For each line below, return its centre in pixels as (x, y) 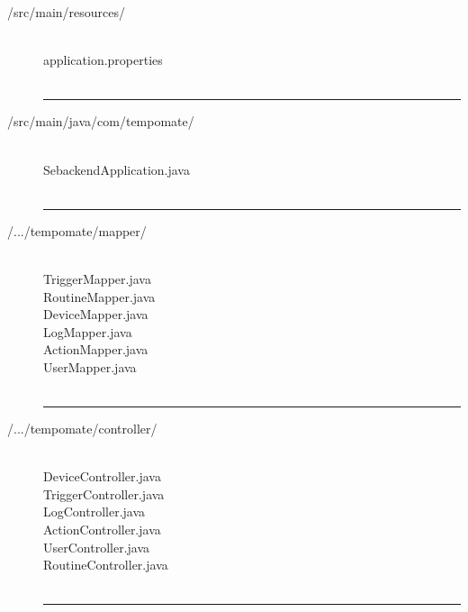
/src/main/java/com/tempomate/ (101, 121)
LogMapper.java (88, 331)
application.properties (103, 60)
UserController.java (97, 547)
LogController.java (94, 512)
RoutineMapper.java (99, 296)
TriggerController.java (104, 493)
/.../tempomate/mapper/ (77, 230)
